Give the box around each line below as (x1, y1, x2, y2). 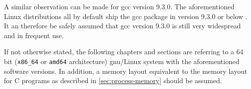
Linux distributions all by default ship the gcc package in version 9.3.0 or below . (4, 11, 248, 21)
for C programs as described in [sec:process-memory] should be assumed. (4, 75, 222, 86)
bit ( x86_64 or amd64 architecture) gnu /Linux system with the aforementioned (4, 56, 240, 66)
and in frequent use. (4, 30, 64, 40)
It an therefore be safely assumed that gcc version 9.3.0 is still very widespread (4, 21, 241, 31)
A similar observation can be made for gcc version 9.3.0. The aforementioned (4, 1, 235, 11)
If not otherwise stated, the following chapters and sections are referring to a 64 (4, 46, 244, 57)
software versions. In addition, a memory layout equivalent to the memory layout (4, 66, 248, 76)
